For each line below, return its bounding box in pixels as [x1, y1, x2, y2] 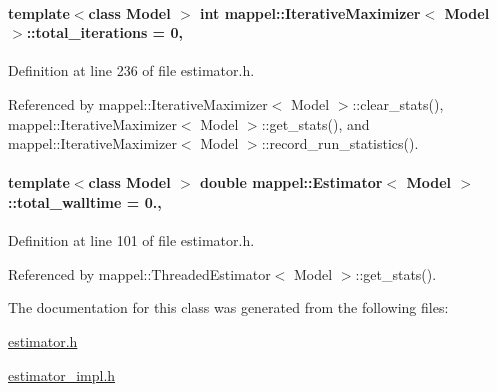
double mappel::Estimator [200, 172, 383, 193]
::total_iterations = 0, [26, 22, 184, 43]
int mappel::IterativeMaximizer [200, 2, 421, 23]
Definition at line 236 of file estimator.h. [8, 60, 255, 81]
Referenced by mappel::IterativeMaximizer [8, 93, 268, 114]
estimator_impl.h [8, 364, 116, 385]
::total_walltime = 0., [8, 191, 162, 212]
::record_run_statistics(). [261, 133, 419, 154]
